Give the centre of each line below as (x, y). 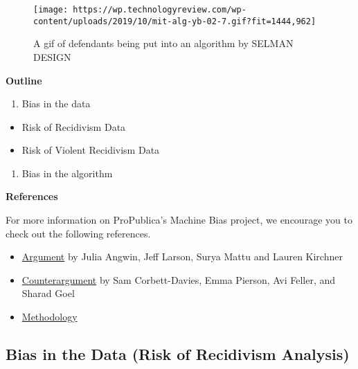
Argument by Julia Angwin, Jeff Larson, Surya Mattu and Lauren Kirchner (182, 256)
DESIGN (52, 56)
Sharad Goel (48, 293)
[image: (51, 10)
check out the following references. (78, 233)
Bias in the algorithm (67, 173)
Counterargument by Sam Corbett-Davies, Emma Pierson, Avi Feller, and (179, 279)
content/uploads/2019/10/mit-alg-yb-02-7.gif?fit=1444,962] (175, 21)
